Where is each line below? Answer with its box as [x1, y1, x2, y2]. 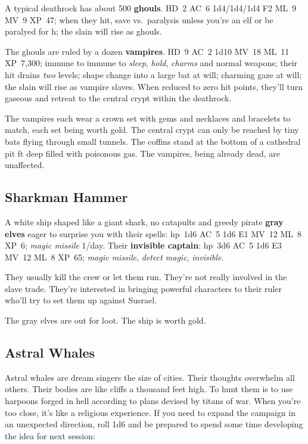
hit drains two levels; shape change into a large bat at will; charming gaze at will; [5, 68, 302, 80]
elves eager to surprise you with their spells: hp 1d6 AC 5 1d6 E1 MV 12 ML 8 [5, 227, 302, 240]
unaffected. [5, 159, 45, 171]
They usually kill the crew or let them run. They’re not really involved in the [5, 271, 287, 283]
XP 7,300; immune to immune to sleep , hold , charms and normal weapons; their [5, 57, 298, 69]
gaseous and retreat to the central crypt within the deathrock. [5, 92, 232, 104]
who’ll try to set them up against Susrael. [5, 294, 157, 306]
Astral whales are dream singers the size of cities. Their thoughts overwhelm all [5, 371, 295, 383]
